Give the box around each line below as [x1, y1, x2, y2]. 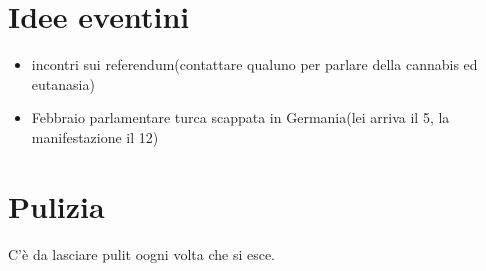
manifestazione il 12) [31, 126, 159, 147]
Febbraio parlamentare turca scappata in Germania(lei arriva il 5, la [31, 107, 450, 128]
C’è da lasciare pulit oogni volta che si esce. [8, 243, 276, 264]
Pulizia [8, 185, 105, 226]
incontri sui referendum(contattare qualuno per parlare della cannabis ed [31, 54, 478, 75]
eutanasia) [31, 73, 95, 94]
